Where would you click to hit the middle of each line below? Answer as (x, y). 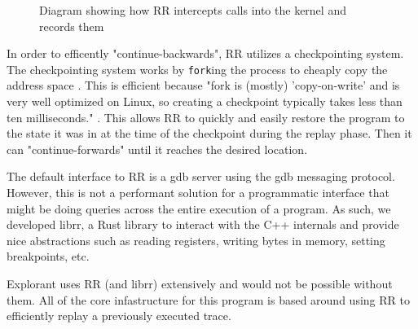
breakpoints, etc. (48, 256)
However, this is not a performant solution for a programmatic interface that (198, 192)
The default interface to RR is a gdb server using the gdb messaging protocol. (201, 176)
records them (72, 26)
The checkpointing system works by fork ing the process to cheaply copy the (197, 69)
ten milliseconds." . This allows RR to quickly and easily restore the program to (206, 117)
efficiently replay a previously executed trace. (119, 316)
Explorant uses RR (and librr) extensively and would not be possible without (200, 283)
